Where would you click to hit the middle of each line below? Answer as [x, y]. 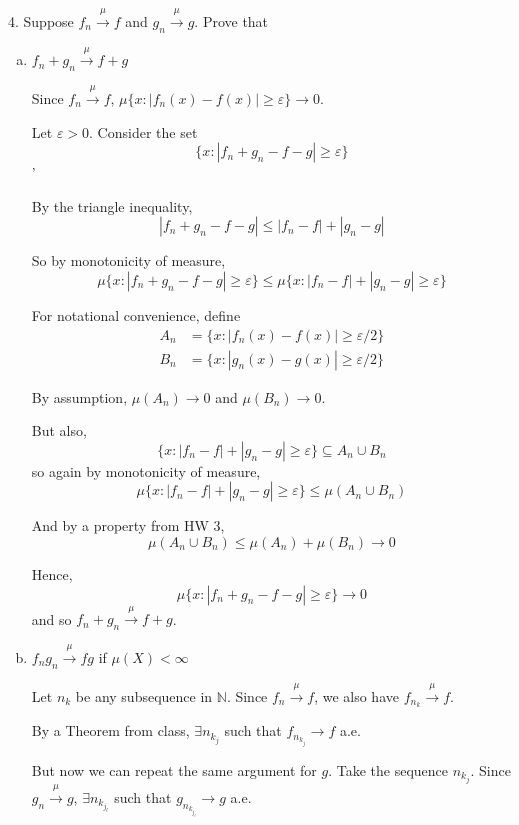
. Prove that [231, 20]
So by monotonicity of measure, [128, 260]
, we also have [356, 695]
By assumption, [79, 396]
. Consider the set [143, 131]
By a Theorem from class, [110, 730]
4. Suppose [41, 20]
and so [51, 618]
